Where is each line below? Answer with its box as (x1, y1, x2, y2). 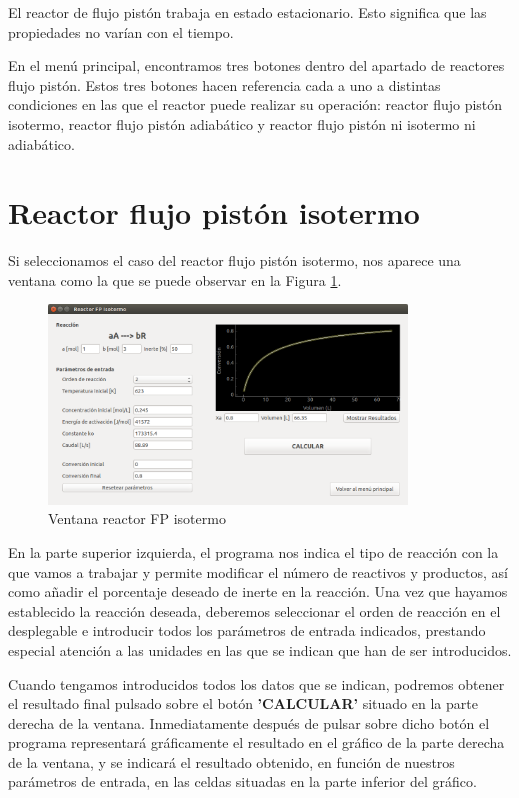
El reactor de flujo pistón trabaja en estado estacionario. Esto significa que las (8, 2, 487, 22)
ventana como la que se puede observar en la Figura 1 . (8, 269, 342, 290)
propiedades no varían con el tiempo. (8, 21, 234, 42)
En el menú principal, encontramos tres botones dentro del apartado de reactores (8, 55, 505, 76)
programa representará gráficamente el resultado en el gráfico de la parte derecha (8, 732, 505, 753)
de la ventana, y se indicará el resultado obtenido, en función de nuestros (8, 751, 455, 772)
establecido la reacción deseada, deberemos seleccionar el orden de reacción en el (8, 600, 501, 621)
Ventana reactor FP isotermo (48, 508, 226, 529)
